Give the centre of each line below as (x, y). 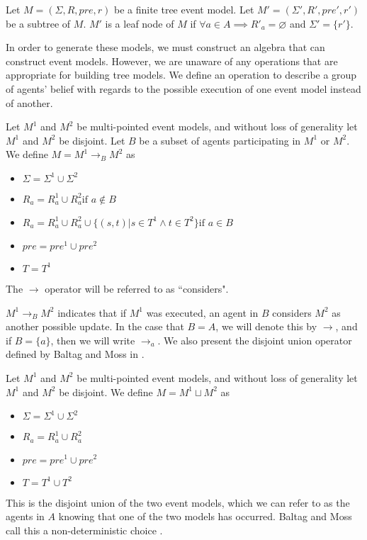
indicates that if (92, 312)
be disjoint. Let (92, 140)
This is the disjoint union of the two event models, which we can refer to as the (178, 502)
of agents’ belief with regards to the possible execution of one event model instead (183, 88)
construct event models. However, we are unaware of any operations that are (172, 61)
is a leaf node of (140, 23)
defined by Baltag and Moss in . (75, 354)
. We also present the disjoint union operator (255, 340)
